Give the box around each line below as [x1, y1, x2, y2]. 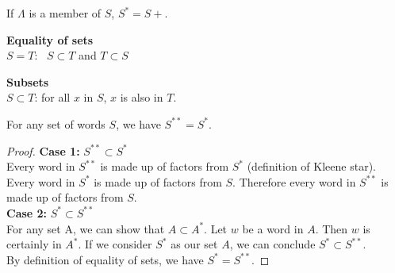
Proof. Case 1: [6, 142, 80, 159]
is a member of [29, 5, 102, 21]
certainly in [6, 236, 62, 252]
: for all [34, 89, 71, 106]
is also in [120, 89, 163, 106]
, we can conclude [229, 236, 316, 252]
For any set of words [6, 115, 105, 132]
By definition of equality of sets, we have [6, 251, 204, 267]
